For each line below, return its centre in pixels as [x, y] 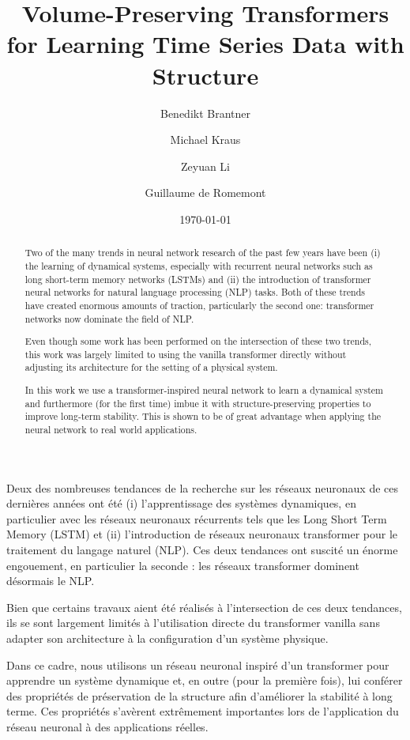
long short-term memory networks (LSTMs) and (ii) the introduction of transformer [198, 279]
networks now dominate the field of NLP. [109, 318]
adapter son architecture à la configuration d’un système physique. [167, 638]
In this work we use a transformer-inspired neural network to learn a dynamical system [204, 389]
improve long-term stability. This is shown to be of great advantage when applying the [203, 416]
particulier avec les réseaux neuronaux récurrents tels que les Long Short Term [197, 518]
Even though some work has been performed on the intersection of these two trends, [198, 341]
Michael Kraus [205, 140]
